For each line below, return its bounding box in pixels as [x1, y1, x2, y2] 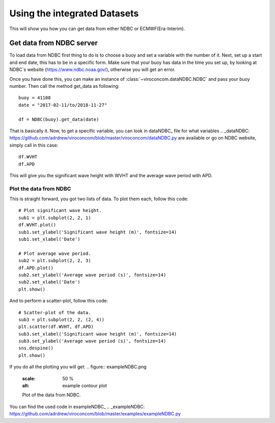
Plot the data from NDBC [9, 185, 71, 192]
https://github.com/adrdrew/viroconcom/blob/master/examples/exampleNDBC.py [9, 411, 181, 417]
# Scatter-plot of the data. [18, 310, 91, 315]
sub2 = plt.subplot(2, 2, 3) [18, 258, 91, 264]
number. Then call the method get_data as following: [9, 83, 120, 89]
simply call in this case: [9, 142, 59, 148]
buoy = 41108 [18, 95, 51, 101]
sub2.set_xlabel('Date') [18, 279, 80, 285]
